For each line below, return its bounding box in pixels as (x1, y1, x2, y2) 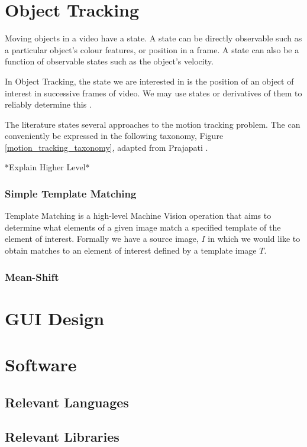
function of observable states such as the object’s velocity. (5, 55, 214, 67)
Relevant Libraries (5, 427, 119, 446)
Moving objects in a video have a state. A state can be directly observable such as (5, 32, 302, 44)
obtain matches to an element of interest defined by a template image (5, 244, 257, 257)
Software (5, 352, 77, 377)
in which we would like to (208, 232, 300, 245)
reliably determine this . (5, 98, 92, 111)
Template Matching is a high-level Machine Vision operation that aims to (5, 209, 272, 222)
